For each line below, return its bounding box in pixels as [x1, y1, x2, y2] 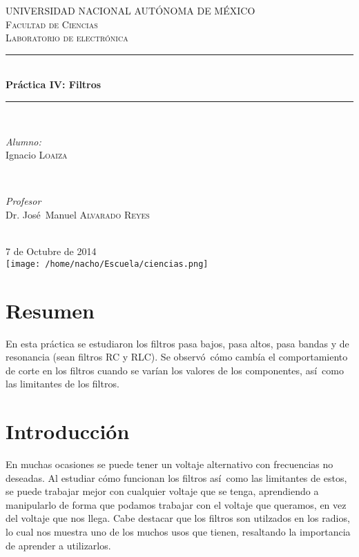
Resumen [6, 296, 95, 324]
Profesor [6, 194, 41, 208]
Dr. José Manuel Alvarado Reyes [6, 207, 150, 221]
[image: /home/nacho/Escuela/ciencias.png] [6, 259, 208, 269]
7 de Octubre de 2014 [6, 244, 97, 259]
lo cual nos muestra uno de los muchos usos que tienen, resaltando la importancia [6, 524, 351, 538]
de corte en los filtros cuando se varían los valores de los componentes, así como [6, 363, 344, 377]
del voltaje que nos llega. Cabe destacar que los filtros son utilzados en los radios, [6, 511, 350, 525]
